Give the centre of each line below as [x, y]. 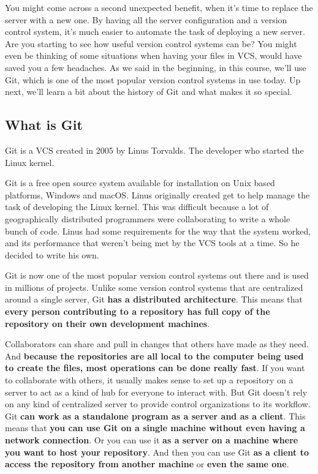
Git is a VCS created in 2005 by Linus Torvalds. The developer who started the [154, 150]
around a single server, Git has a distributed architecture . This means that [154, 299]
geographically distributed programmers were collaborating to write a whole [148, 218]
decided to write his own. [52, 254]
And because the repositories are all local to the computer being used [154, 355]
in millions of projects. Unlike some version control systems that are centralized [154, 287]
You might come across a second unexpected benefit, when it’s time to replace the [159, 7]
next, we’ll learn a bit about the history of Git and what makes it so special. [149, 92]
